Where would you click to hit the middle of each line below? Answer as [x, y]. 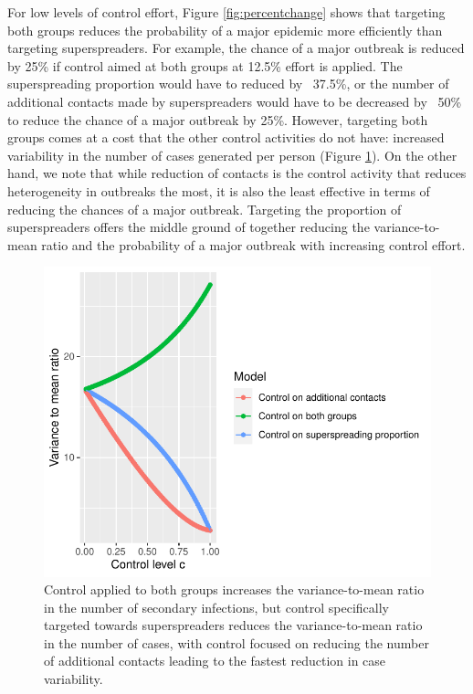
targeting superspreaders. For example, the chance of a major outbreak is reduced [236, 48]
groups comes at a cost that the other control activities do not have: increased [226, 137]
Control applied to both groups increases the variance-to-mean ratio [234, 589]
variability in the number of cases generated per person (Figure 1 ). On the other [232, 155]
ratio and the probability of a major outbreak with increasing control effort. [253, 244]
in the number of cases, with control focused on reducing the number [236, 642]
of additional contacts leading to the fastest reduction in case [215, 661]
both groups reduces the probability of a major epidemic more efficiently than [225, 30]
